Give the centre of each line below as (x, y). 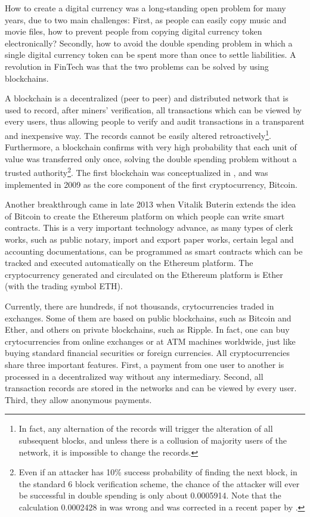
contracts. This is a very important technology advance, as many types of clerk (149, 227)
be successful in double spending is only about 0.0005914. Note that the (150, 495)
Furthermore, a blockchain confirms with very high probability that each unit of (151, 147)
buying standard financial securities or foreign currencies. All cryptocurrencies (147, 353)
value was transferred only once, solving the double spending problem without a (151, 158)
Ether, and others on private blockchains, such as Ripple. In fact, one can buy (147, 329)
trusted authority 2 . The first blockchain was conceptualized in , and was (137, 172)
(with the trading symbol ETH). (64, 286)
